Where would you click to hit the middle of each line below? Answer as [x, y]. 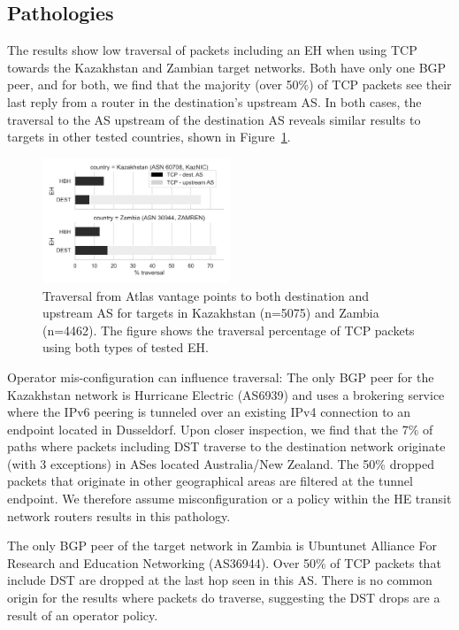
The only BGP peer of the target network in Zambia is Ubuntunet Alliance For [222, 545]
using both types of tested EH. [126, 347]
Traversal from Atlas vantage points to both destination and [206, 295]
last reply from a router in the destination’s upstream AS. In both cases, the [214, 101]
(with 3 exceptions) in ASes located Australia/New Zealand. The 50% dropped [221, 463]
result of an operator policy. [83, 615]
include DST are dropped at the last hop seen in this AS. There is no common [220, 580]
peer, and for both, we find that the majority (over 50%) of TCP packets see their [229, 85]
